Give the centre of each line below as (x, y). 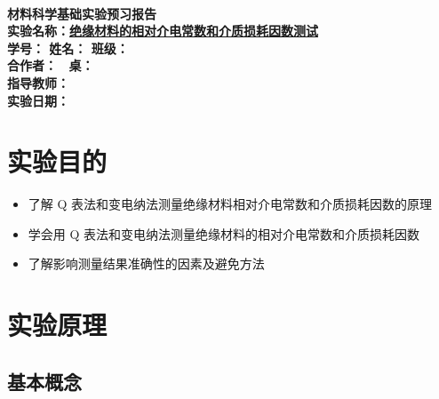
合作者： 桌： (51, 65)
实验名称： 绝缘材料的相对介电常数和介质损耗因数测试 (163, 31)
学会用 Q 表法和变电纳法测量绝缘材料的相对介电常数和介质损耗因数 (224, 233)
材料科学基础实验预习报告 (82, 13)
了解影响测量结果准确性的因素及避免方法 (146, 263)
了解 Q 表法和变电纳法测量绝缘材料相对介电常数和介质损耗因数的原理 (230, 204)
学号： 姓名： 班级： (68, 48)
